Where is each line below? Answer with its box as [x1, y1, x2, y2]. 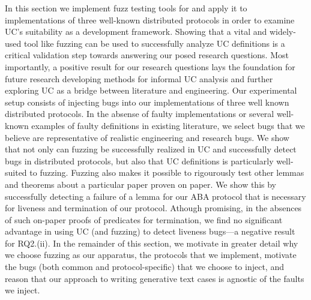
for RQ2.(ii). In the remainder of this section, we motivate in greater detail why [5, 236, 298, 249]
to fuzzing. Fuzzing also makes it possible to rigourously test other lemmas [29, 166, 304, 179]
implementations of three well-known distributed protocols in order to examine [5, 13, 295, 26]
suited [5, 166, 27, 179]
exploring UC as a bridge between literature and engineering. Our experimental [5, 84, 297, 97]
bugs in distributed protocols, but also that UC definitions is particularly [5, 154, 274, 167]
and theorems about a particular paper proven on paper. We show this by [5, 178, 277, 190]
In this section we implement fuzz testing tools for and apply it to [5, 2, 247, 14]
